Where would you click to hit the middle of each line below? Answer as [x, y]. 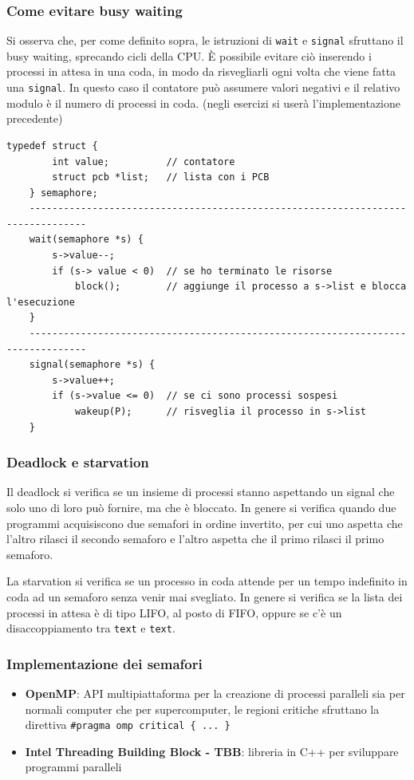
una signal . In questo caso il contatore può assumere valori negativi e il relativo [203, 87]
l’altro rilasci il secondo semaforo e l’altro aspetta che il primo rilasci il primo [195, 539]
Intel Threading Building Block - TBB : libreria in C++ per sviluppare [212, 751]
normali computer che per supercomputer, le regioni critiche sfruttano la [202, 709]
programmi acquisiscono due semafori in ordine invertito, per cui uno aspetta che [205, 523]
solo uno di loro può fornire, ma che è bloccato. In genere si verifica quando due [201, 507]
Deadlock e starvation [78, 462]
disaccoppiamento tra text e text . [91, 628]
